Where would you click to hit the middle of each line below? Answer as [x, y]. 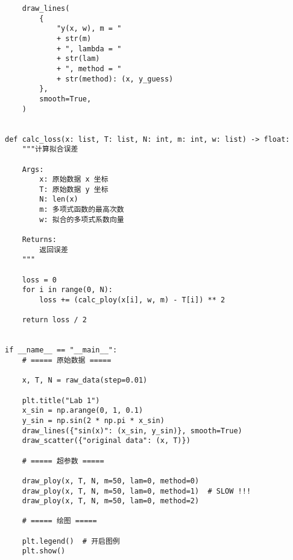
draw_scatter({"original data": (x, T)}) [106, 441]
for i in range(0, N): [67, 290]
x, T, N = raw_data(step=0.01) [85, 380]
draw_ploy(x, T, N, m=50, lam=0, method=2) [111, 501]
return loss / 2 [55, 320]
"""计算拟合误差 [50, 149]
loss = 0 [39, 280]
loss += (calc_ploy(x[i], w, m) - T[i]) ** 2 [132, 300]
